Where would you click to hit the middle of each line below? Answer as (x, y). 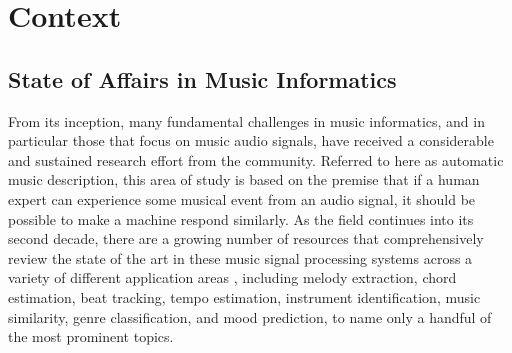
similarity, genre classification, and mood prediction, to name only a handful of (250, 316)
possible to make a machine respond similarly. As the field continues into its (241, 218)
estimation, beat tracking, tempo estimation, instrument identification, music (244, 296)
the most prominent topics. (91, 336)
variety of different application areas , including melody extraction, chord (232, 277)
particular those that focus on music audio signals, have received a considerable (251, 140)
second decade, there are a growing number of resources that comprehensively (246, 238)
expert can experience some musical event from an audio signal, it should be (242, 198)
